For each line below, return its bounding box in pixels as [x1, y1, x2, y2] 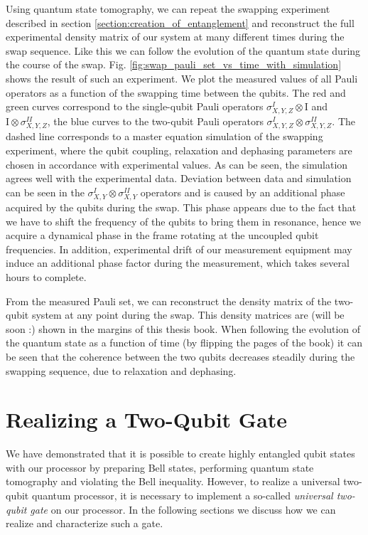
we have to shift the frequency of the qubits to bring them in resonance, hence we [6, 213, 362, 228]
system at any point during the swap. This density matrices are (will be [31, 307, 345, 322]
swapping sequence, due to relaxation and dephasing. [6, 363, 237, 378]
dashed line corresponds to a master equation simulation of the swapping [6, 129, 323, 144]
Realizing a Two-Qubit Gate [6, 405, 288, 434]
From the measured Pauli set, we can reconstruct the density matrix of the [6, 293, 332, 308]
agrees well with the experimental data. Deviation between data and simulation [6, 171, 352, 186]
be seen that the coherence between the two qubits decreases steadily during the [6, 349, 355, 364]
